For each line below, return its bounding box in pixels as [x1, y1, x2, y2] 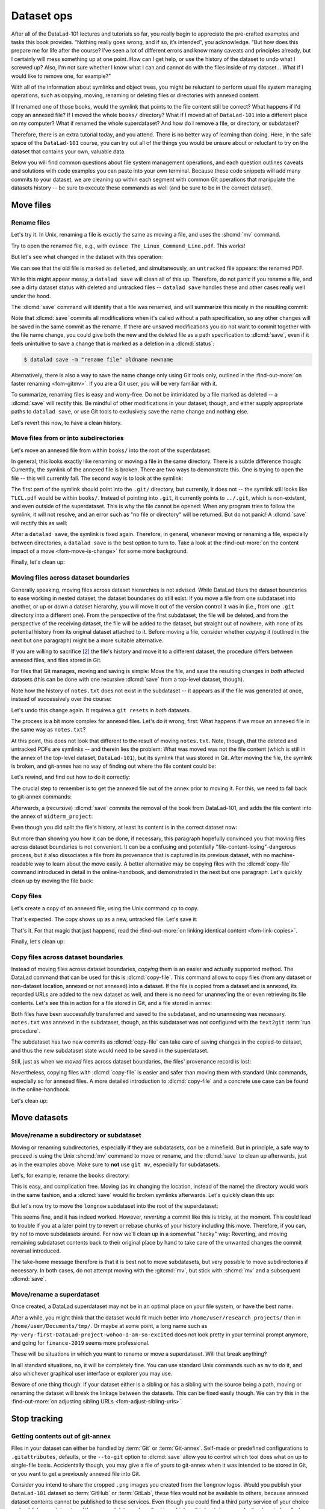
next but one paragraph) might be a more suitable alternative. [11, 637, 164, 644]
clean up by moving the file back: [11, 877, 94, 884]
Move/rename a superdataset [11, 1290, 100, 1298]
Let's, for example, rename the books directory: [11, 1172, 130, 1179]
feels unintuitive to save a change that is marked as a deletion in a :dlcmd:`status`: [11, 340, 215, 347]
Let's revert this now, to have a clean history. [11, 419, 122, 426]
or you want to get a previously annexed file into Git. [11, 1470, 141, 1477]
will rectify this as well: [11, 519, 67, 526]
